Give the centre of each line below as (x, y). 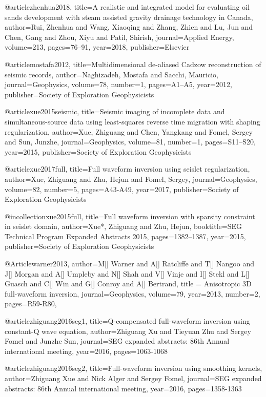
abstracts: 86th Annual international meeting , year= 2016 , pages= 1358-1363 (123, 388)
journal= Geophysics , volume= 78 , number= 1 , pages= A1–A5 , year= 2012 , (118, 84)
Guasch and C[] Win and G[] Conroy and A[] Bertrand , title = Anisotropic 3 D (128, 284)
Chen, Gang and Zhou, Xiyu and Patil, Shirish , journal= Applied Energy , (119, 37)
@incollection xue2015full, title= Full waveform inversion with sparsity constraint (130, 216)
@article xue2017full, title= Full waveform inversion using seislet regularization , (127, 169)
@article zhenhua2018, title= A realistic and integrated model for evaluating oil (127, 7)
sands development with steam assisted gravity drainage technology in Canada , (129, 17)
